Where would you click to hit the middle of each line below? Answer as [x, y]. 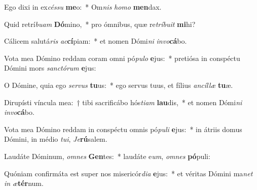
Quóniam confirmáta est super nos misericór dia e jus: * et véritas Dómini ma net [128, 173]
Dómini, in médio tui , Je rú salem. [56, 139]
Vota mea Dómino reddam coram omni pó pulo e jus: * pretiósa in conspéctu [122, 58]
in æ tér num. [24, 183]
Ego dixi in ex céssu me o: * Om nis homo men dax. [83, 7]
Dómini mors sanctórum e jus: [50, 68]
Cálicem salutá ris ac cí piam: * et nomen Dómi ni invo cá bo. [96, 41]
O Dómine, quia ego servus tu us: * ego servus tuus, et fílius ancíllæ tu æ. [119, 85]
